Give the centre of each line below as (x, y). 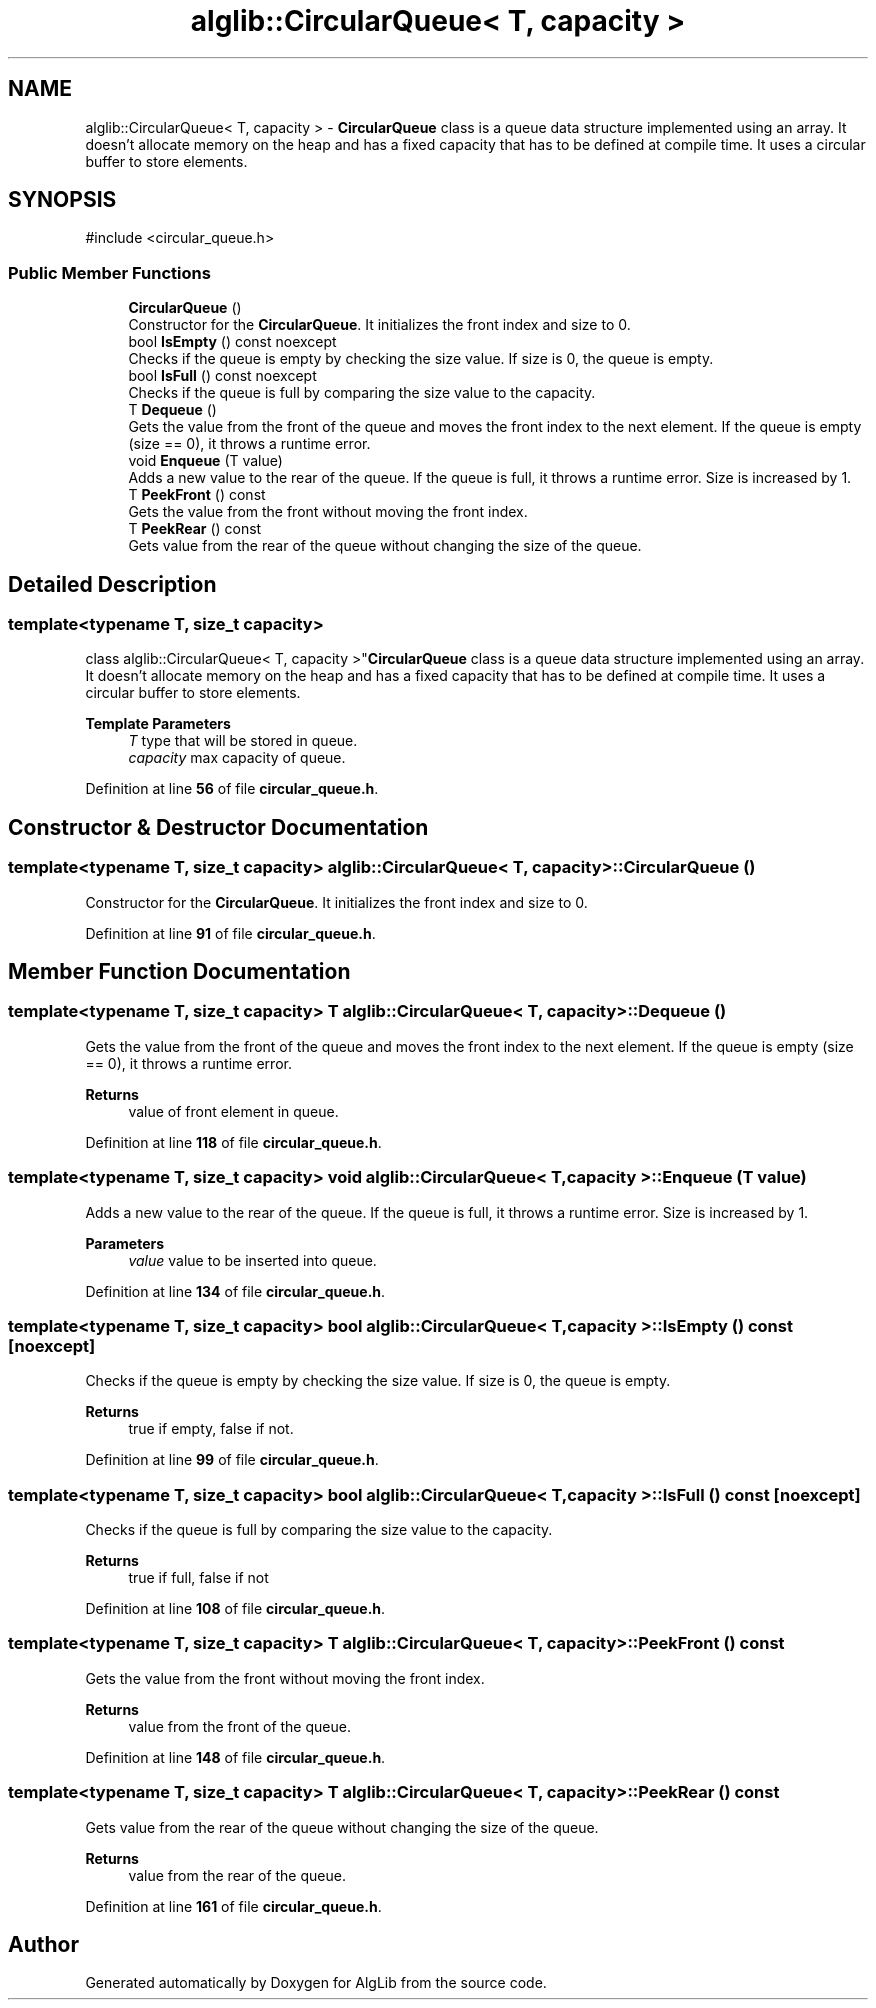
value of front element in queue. (233, 1111)
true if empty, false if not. (211, 1429)
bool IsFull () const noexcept (222, 376)
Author (43, 1945)
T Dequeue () (172, 410)
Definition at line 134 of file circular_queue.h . (235, 1291)
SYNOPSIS (62, 200)
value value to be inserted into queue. (252, 1260)
